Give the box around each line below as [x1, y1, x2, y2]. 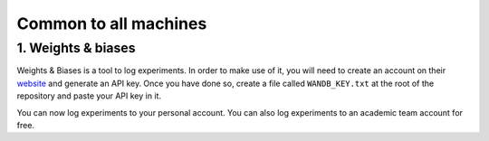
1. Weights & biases [16, 40, 136, 56]
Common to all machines [16, 14, 207, 33]
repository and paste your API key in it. [16, 90, 162, 101]
